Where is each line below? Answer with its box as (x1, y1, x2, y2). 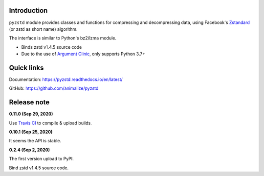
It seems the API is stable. (9, 138, 61, 144)
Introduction (9, 6, 48, 15)
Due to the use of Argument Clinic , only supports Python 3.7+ (21, 51, 146, 57)
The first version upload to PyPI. (9, 156, 74, 162)
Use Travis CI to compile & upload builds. (9, 120, 92, 126)
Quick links (9, 63, 44, 72)
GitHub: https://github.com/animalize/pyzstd (9, 85, 99, 91)
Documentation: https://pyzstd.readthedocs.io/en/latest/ (9, 76, 123, 82)
